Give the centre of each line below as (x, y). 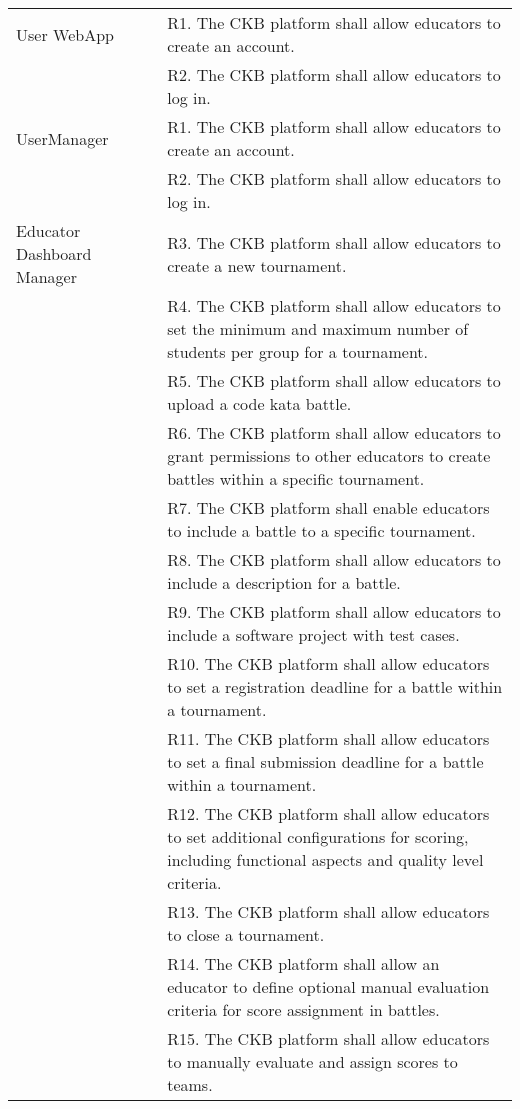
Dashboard (54, 253)
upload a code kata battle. (259, 403)
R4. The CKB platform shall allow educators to (334, 305)
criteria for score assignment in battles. (303, 1009)
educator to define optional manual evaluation (328, 986)
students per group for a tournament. (298, 351)
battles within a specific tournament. (296, 478)
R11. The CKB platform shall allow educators (328, 738)
